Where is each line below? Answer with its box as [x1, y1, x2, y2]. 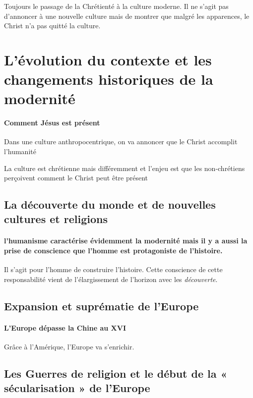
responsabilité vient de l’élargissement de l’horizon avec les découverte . [4, 274, 218, 284]
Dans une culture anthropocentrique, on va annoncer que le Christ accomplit [4, 136, 238, 147]
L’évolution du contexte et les [4, 49, 212, 69]
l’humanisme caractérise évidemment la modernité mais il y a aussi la [4, 235, 248, 246]
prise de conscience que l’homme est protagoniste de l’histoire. [4, 245, 223, 256]
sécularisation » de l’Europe [4, 380, 150, 396]
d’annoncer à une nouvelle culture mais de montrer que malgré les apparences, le [4, 10, 250, 21]
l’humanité [4, 146, 36, 156]
